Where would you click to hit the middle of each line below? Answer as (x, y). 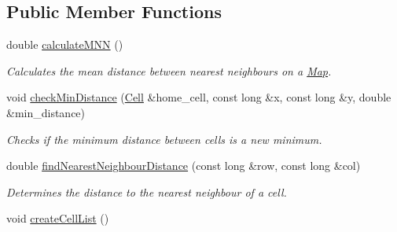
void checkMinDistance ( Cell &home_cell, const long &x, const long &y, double (199, 97)
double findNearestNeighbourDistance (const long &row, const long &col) (184, 166)
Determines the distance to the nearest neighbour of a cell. (147, 191)
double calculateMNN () (65, 44)
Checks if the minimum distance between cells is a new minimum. (164, 139)
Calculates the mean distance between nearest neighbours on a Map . (169, 70)
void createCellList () (58, 218)
